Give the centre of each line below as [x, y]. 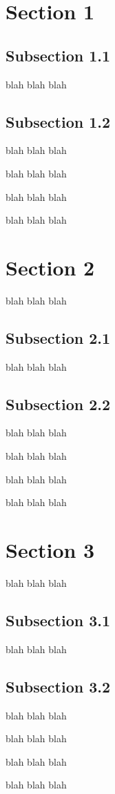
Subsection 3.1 [58, 620]
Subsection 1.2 [58, 121]
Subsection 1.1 [58, 55]
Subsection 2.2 [58, 404]
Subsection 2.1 [58, 337]
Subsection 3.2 [58, 686]
